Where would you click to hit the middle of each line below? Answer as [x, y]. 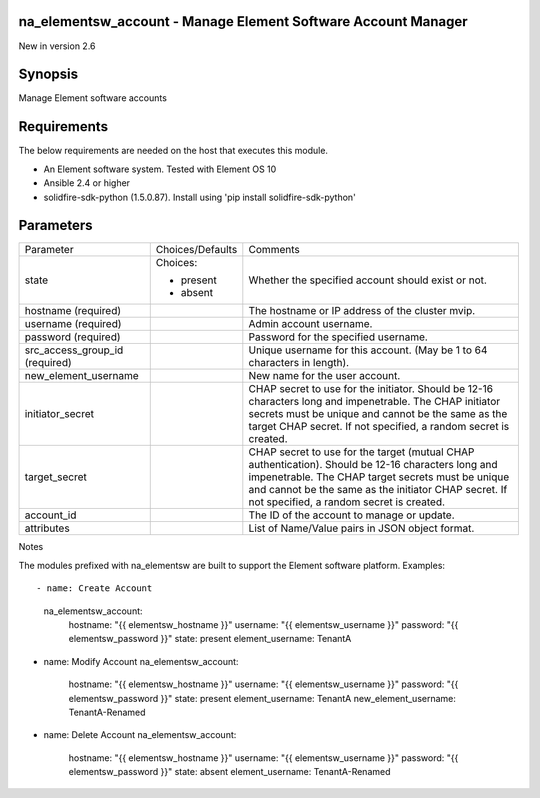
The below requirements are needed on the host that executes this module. [173, 151]
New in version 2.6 [57, 46]
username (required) [73, 324]
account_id [50, 515]
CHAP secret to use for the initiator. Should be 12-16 [371, 389]
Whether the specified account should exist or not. [367, 280]
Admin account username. [310, 324]
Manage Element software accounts [92, 98]
